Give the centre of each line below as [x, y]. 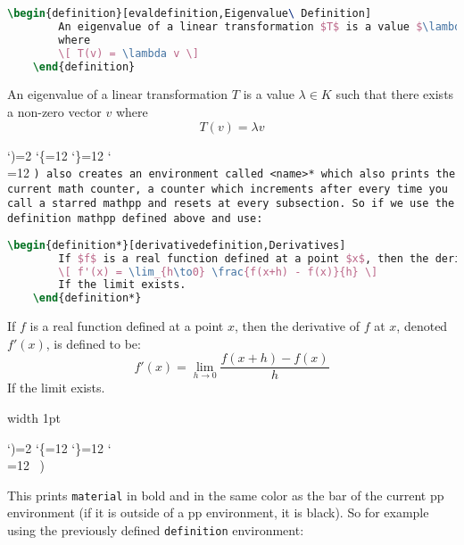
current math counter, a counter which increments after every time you [228, 189]
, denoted [422, 326]
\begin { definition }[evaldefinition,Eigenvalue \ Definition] [190, 13]
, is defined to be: [93, 343]
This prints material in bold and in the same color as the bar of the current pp [226, 495]
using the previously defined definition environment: [156, 530]
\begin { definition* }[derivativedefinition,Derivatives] [177, 245]
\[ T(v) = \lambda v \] [128, 53]
